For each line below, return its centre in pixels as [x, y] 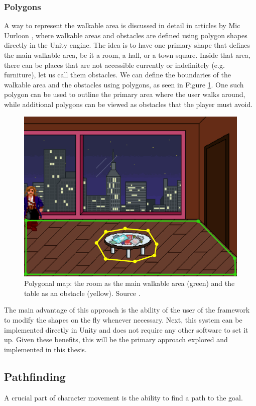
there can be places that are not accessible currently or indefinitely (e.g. [114, 65]
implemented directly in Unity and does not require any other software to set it [126, 329]
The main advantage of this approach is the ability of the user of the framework [127, 310]
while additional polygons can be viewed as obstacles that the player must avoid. [129, 104]
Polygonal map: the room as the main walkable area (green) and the [130, 283]
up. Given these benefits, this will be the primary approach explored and [116, 339]
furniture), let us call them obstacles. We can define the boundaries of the [117, 75]
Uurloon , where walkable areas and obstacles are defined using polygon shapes [126, 35]
